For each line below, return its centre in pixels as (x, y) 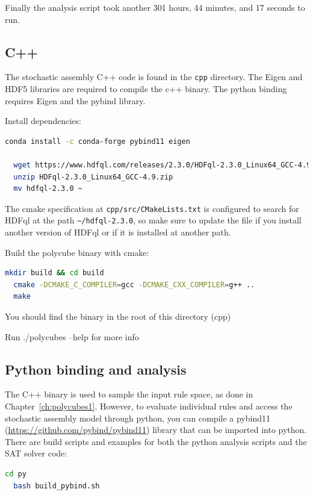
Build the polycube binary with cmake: (77, 252)
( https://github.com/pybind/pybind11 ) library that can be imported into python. (156, 430)
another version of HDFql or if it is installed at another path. (118, 232)
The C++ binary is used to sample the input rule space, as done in (129, 394)
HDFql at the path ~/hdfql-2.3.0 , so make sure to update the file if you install (153, 220)
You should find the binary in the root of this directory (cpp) (118, 316)
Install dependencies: (43, 121)
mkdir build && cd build (54, 273)
